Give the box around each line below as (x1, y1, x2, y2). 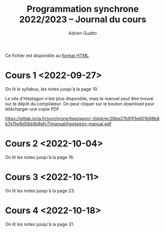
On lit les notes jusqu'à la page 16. (5, 154, 74, 160)
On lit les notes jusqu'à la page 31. (5, 221, 75, 227)
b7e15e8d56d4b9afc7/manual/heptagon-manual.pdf (5, 120, 112, 126)
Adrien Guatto (68, 30, 97, 36)
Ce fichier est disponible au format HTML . (5, 53, 90, 58)
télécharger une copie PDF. (5, 106, 61, 112)
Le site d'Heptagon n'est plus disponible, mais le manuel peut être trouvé (5, 95, 154, 101)
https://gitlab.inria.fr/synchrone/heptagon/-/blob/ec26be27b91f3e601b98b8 (5, 116, 160, 121)
